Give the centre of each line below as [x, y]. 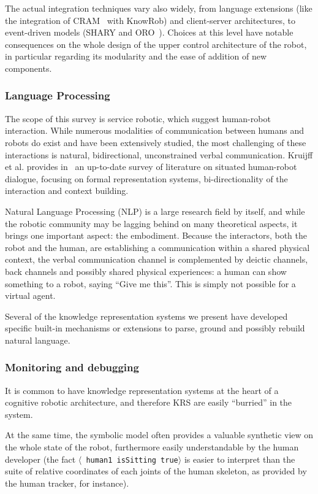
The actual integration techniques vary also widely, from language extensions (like [159, 8]
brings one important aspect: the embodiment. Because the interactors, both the [156, 235]
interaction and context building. [67, 191]
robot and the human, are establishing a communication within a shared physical [157, 247]
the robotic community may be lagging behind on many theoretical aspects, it [151, 223]
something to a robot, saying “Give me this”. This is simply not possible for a [150, 283]
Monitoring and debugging [72, 367]
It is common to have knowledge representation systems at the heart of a [142, 390]
